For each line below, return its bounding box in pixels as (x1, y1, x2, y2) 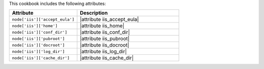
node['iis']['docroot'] (12, 42, 65, 47)
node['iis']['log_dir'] (12, 49, 65, 54)
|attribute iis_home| (80, 23, 125, 29)
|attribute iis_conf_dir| (80, 29, 130, 36)
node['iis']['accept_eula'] (12, 17, 75, 22)
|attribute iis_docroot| (80, 42, 130, 48)
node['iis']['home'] (12, 23, 58, 28)
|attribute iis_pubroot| (80, 35, 130, 42)
